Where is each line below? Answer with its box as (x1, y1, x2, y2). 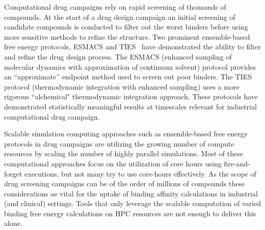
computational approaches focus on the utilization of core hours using (4, 158, 222, 168)
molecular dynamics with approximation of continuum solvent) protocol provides (4, 61, 256, 72)
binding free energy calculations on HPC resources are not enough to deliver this (4, 208, 256, 218)
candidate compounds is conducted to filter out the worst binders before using (4, 21, 248, 32)
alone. (4, 218, 22, 228)
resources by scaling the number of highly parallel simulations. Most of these (4, 148, 243, 159)
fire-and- (224, 158, 250, 168)
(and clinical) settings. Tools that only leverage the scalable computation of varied (4, 198, 261, 209)
